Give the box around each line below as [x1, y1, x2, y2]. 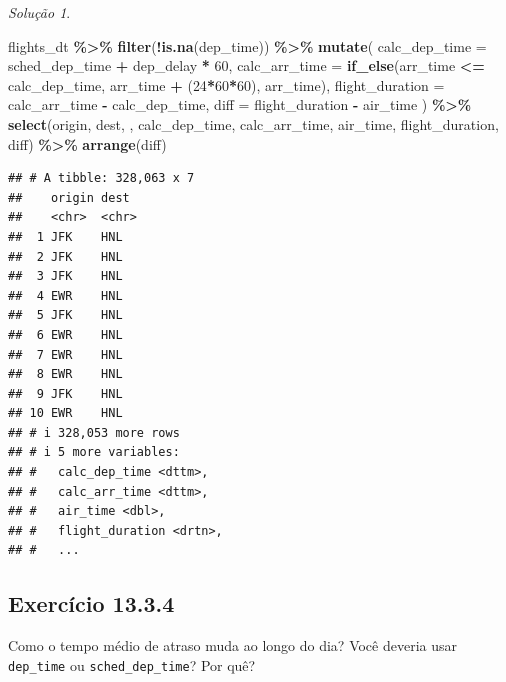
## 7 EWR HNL [8, 347, 123, 362]
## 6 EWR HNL [8, 327, 123, 342]
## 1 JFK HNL [8, 229, 123, 244]
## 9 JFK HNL [8, 386, 123, 401]
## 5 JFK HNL [8, 308, 123, 323]
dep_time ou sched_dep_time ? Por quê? [8, 654, 256, 675]
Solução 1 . [8, 2, 71, 22]
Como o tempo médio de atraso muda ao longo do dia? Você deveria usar [8, 635, 458, 656]
